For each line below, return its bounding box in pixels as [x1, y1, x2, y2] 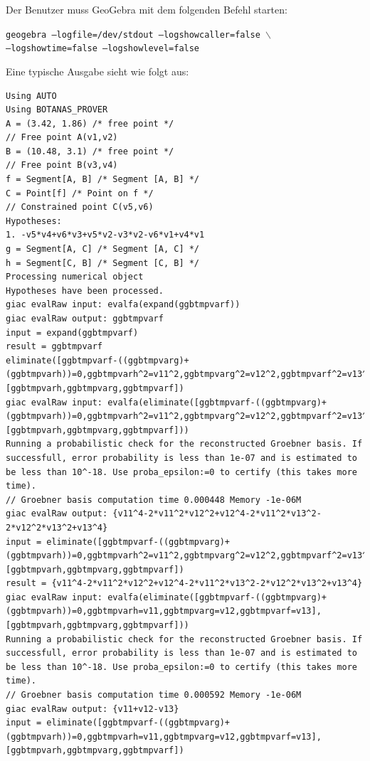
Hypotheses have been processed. [6, 285, 164, 296]
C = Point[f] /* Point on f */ [6, 188, 154, 198]
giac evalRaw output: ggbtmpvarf [6, 314, 164, 324]
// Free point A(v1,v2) [6, 132, 118, 143]
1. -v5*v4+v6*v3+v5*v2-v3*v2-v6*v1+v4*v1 [6, 230, 205, 240]
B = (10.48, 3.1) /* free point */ [6, 146, 174, 156]
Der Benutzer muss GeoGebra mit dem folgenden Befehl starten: [6, 2, 287, 16]
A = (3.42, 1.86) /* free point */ [6, 118, 174, 129]
